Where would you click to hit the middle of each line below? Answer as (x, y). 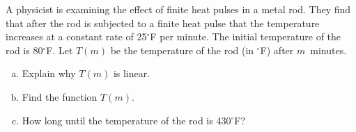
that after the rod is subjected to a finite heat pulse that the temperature (163, 23)
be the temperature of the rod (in (182, 50)
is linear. (132, 73)
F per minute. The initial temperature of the (246, 36)
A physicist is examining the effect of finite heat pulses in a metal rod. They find (178, 9)
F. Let (60, 50)
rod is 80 (24, 50)
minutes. (328, 50)
